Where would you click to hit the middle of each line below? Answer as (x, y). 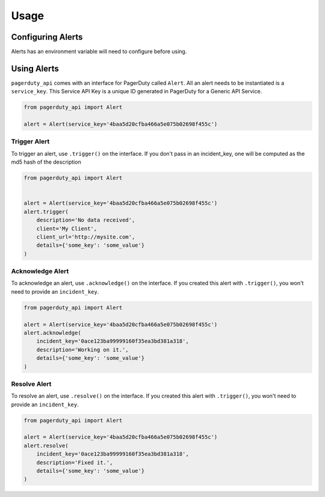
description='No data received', (86, 220)
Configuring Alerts (47, 37)
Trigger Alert (30, 141)
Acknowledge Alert (40, 271)
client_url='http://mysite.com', (86, 237)
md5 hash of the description (46, 162)
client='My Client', (67, 228)
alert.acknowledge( (52, 333)
